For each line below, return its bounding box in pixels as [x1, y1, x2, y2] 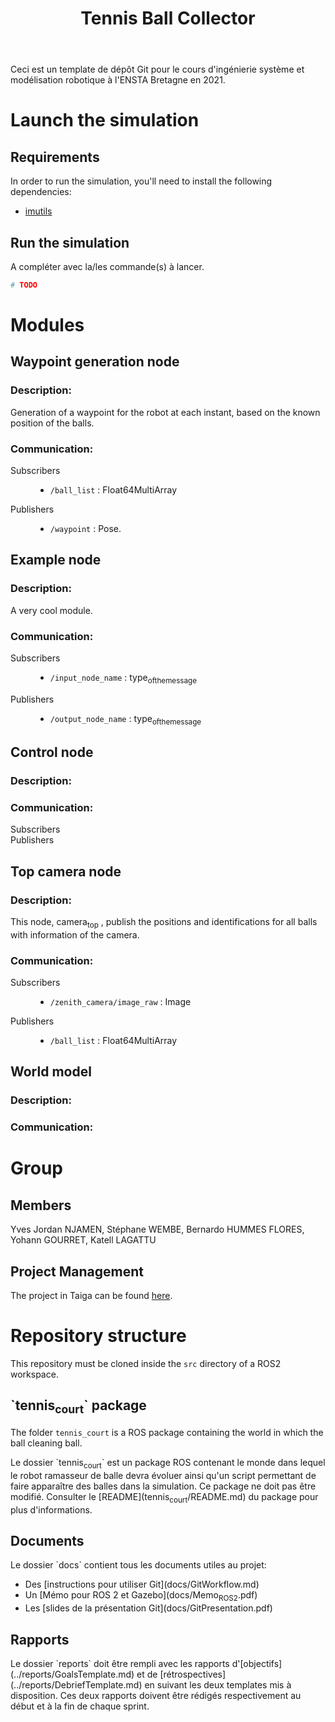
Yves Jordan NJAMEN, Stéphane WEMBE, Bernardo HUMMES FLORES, [10, 1223, 305, 1236]
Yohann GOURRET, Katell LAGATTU [10, 1234, 157, 1246]
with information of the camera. [10, 928, 140, 941]
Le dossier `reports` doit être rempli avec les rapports [10, 1658, 230, 1670]
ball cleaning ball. [10, 1437, 83, 1449]
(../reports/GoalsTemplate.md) [10, 1668, 135, 1681]
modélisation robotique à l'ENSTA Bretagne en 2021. [10, 74, 226, 86]
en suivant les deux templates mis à [144, 1679, 292, 1691]
